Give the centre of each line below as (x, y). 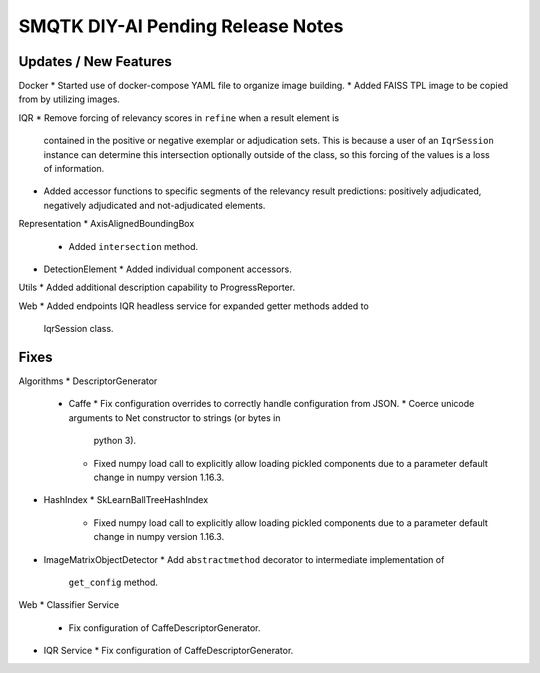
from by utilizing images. (69, 99)
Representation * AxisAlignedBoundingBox (106, 224)
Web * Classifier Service (69, 605)
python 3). (115, 441)
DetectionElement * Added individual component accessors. (167, 269)
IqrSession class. (78, 329)
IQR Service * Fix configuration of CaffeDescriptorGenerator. (168, 651)
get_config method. (113, 582)
